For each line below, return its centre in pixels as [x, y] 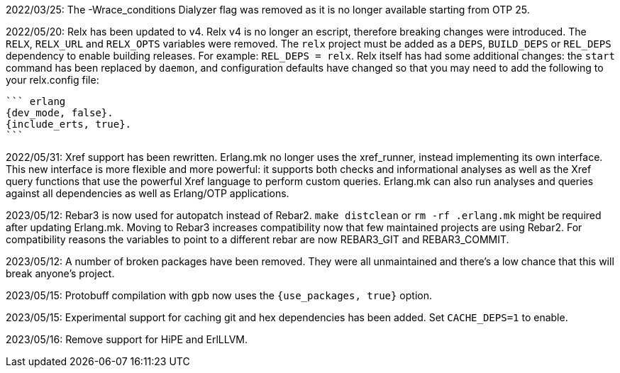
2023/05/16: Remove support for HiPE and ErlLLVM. [127, 339]
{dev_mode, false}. [60, 113]
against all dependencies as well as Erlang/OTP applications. [148, 193]
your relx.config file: [52, 80]
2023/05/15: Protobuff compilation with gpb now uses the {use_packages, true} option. [219, 295]
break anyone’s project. [60, 273]
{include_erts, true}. [69, 124]
